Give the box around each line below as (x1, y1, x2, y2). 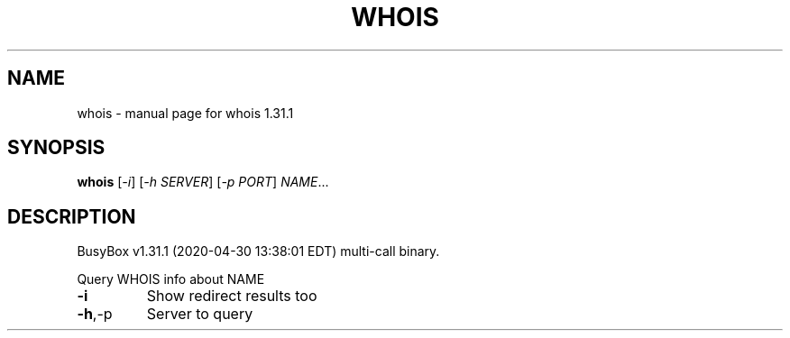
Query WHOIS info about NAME (77, 271, 265, 288)
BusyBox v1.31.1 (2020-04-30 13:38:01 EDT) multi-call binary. (77, 243, 440, 260)
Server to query (146, 305, 253, 324)
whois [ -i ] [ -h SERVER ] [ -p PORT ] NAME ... (77, 174, 329, 190)
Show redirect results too (146, 287, 317, 306)
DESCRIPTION (7, 205, 136, 228)
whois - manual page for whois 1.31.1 (77, 105, 294, 121)
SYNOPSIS (7, 136, 106, 160)
